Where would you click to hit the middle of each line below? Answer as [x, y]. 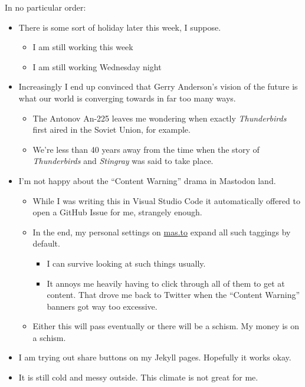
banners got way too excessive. [102, 306]
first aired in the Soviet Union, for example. [111, 129]
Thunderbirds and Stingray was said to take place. [123, 161]
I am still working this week [83, 47]
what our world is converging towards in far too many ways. [127, 98]
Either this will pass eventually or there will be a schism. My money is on [166, 326]
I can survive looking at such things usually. [126, 263]
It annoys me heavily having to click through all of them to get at [166, 283]
